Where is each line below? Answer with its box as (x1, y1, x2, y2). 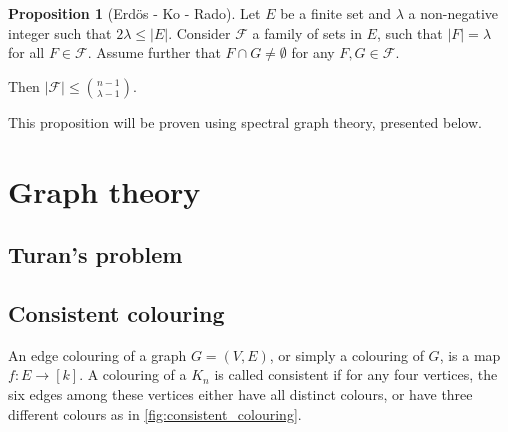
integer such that (8, 22, 112, 43)
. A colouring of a (79, 364, 187, 385)
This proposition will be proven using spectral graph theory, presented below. (8, 111, 482, 132)
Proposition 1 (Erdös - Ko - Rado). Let (8, 3, 261, 23)
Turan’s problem (8, 239, 183, 270)
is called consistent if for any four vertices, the (214, 364, 498, 385)
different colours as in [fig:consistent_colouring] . (8, 403, 302, 424)
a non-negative (408, 3, 499, 23)
